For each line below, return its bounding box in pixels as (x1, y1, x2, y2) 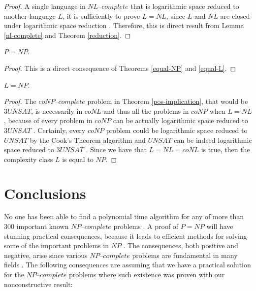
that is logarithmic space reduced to (130, 1, 239, 11)
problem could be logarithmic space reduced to (106, 125, 248, 135)
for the (4, 269, 24, 279)
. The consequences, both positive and (123, 240, 238, 251)
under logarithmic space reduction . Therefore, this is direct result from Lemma (4, 20, 244, 31)
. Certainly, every (33, 125, 86, 135)
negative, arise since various (4, 250, 88, 260)
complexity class (4, 154, 53, 164)
